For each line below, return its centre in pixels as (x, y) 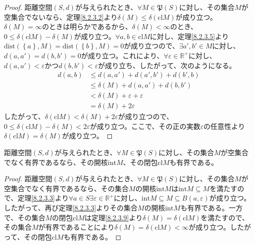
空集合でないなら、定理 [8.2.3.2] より (61, 17)
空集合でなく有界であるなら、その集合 (66, 188)
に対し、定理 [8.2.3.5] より (189, 36)
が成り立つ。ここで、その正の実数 (145, 126)
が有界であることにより (76, 227)
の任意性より (224, 126)
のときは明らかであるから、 (87, 26)
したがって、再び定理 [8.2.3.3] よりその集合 (71, 208)
